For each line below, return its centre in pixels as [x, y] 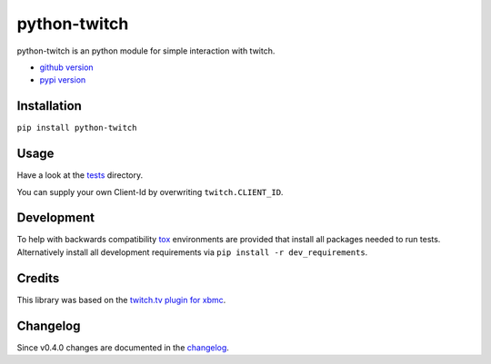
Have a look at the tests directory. [80, 175]
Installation [49, 106]
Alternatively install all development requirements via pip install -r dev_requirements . [192, 252]
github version [67, 67]
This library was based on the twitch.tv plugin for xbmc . [121, 300]
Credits [38, 278]
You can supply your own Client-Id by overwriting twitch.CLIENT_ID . [150, 192]
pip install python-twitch [77, 128]
